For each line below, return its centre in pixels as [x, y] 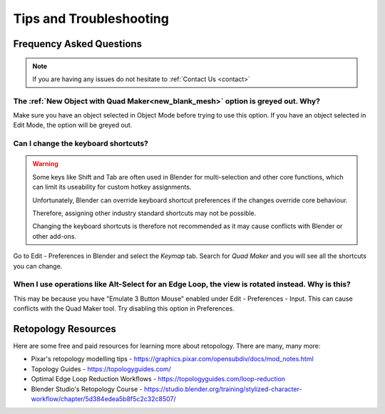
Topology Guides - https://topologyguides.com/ [101, 369]
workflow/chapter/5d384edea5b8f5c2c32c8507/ [103, 398]
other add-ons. [55, 236]
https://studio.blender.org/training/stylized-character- [223, 389]
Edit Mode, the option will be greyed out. [73, 125]
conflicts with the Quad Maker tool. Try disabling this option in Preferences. [124, 309]
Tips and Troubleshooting [91, 19]
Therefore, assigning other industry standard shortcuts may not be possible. [144, 213]
